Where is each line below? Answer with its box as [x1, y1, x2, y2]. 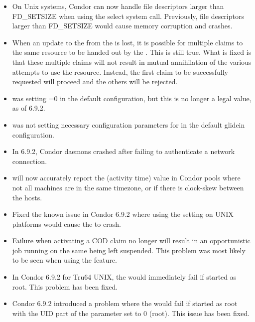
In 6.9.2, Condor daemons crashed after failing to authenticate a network [12, 146, 235, 157]
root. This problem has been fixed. [12, 281, 118, 292]
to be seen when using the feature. [12, 255, 117, 265]
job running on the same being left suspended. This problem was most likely [12, 245, 246, 255]
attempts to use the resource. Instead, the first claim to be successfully [12, 66, 228, 77]
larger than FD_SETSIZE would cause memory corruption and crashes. [12, 20, 233, 31]
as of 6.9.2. [12, 103, 45, 113]
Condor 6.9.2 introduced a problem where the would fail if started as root [12, 298, 238, 309]
